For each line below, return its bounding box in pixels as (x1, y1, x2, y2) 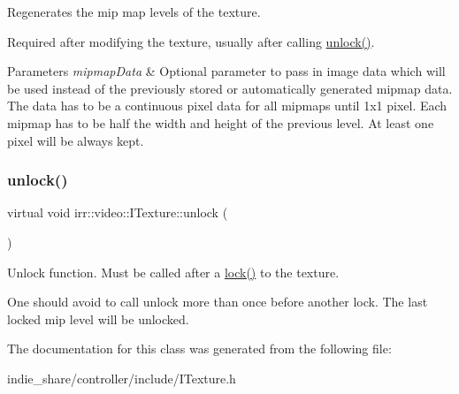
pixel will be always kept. (7, 131, 144, 149)
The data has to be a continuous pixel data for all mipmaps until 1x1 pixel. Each (7, 96, 448, 115)
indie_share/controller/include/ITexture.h (7, 368, 236, 387)
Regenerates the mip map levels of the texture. (7, 3, 261, 20)
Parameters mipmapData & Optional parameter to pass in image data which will (7, 62, 446, 80)
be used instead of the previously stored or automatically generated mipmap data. (7, 79, 453, 97)
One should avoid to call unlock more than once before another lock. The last (7, 292, 428, 311)
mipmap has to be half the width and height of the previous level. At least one (7, 113, 434, 132)
